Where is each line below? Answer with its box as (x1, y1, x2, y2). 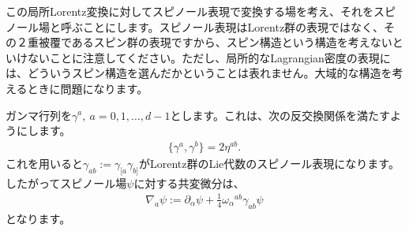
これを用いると (6, 155, 83, 171)
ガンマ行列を (6, 106, 72, 123)
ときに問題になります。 (27, 80, 148, 96)
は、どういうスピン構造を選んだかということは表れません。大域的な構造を (6, 65, 392, 81)
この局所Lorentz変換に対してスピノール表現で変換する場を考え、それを (6, 3, 374, 19)
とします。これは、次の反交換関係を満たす (170, 106, 391, 123)
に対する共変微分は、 (133, 174, 245, 191)
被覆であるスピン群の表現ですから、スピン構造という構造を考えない (38, 34, 392, 50)
